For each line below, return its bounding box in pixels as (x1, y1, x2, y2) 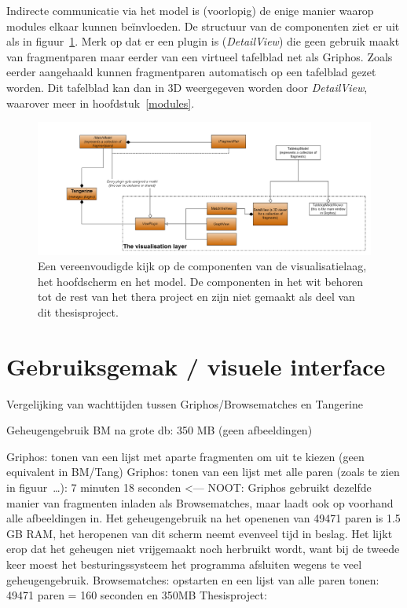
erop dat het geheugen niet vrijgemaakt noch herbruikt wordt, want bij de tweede (6, 540, 400, 557)
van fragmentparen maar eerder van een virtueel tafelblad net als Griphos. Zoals (6, 48, 393, 64)
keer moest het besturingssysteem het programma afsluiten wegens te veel (6, 555, 362, 572)
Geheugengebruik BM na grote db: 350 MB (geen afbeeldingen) (6, 422, 313, 438)
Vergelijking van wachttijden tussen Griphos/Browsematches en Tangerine (6, 395, 363, 412)
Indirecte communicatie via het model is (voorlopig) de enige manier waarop (6, 2, 374, 18)
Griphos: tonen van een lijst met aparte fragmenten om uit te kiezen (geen (6, 448, 365, 464)
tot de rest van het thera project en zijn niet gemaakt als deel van (38, 288, 355, 305)
